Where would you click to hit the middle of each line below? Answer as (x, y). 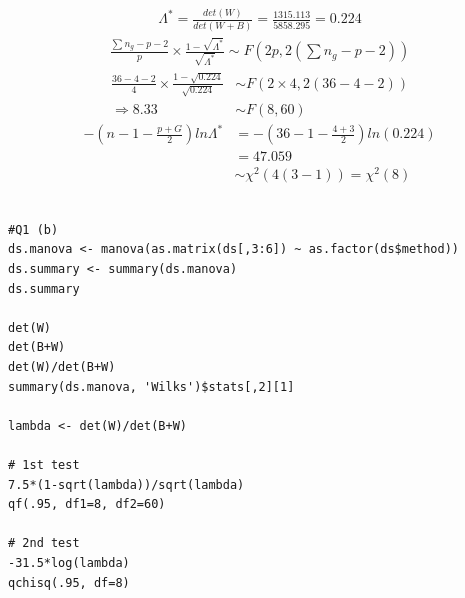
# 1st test (44, 464)
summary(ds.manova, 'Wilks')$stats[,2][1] (151, 386)
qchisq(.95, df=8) (69, 582)
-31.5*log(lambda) (69, 562)
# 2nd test (44, 543)
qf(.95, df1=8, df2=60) (87, 504)
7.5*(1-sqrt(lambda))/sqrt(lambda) (126, 484)
